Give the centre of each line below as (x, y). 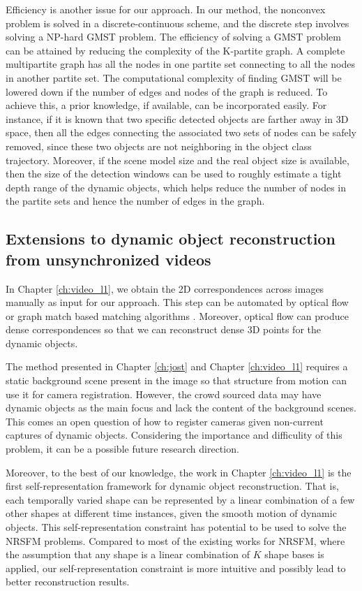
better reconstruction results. (68, 582)
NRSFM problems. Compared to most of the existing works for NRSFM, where (175, 540)
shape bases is (294, 554)
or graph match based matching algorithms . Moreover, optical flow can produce (177, 315)
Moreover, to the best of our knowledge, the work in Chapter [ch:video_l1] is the (179, 472)
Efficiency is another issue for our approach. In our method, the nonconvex (166, 9)
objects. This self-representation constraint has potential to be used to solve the (176, 527)
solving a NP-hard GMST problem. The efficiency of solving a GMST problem (173, 37)
